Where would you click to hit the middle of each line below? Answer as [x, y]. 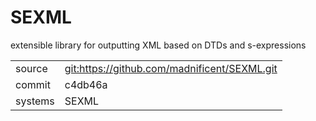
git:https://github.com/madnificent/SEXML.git [171, 68]
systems [35, 101]
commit [33, 84]
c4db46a [86, 84]
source [31, 68]
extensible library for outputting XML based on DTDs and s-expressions [158, 45]
